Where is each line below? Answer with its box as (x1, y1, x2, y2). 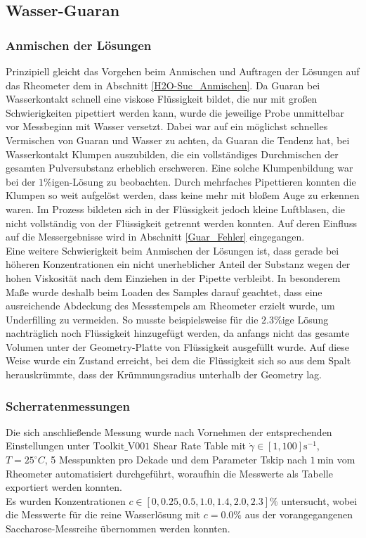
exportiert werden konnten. (6, 480, 122, 494)
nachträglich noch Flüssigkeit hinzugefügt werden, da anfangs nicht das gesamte (6, 326, 350, 340)
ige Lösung (282, 312, 329, 326)
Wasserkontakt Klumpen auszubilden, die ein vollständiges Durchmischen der (6, 146, 339, 161)
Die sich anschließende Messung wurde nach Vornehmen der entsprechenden (6, 424, 332, 439)
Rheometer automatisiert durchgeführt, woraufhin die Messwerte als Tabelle (6, 466, 333, 480)
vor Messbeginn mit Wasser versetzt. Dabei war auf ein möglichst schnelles (6, 119, 328, 134)
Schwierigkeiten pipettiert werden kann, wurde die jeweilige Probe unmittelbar (6, 105, 344, 120)
